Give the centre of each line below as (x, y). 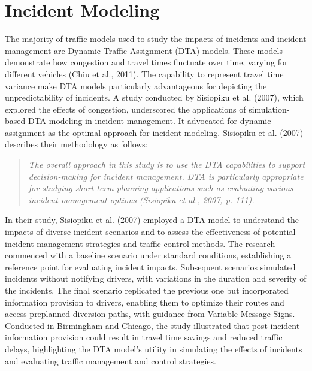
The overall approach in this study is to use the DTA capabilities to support (167, 165)
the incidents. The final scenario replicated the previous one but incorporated (147, 290)
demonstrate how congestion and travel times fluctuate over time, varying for (146, 62)
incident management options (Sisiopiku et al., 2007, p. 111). (141, 199)
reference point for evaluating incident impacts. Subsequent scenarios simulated (150, 266)
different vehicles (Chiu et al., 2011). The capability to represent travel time (144, 73)
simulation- (269, 109)
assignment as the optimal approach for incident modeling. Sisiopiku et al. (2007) (154, 132)
